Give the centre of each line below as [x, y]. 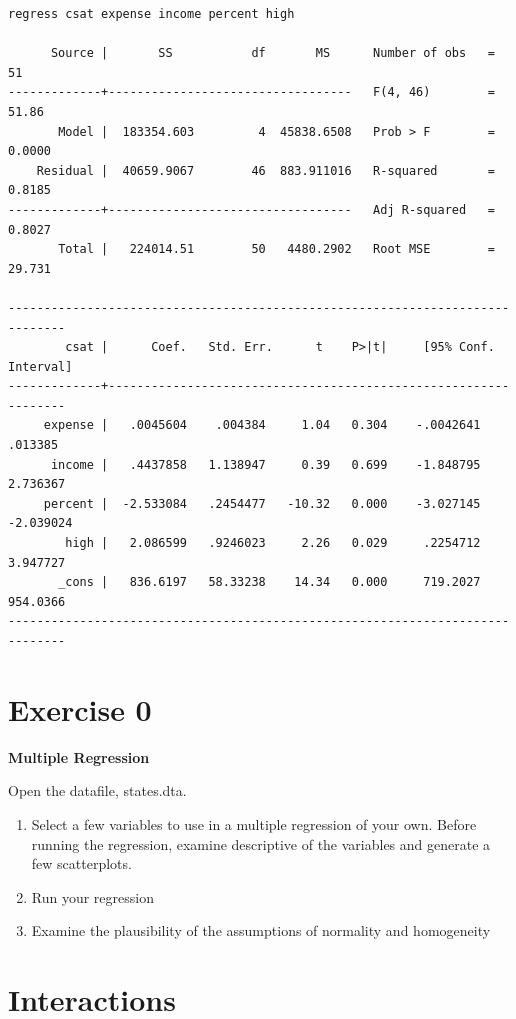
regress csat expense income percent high [151, 14]
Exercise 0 [80, 708]
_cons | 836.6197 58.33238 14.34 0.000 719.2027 [269, 582]
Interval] [40, 366]
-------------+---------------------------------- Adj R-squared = [251, 209]
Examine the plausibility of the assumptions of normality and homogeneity [261, 930]
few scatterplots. [81, 863]
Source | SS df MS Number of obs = [272, 53]
